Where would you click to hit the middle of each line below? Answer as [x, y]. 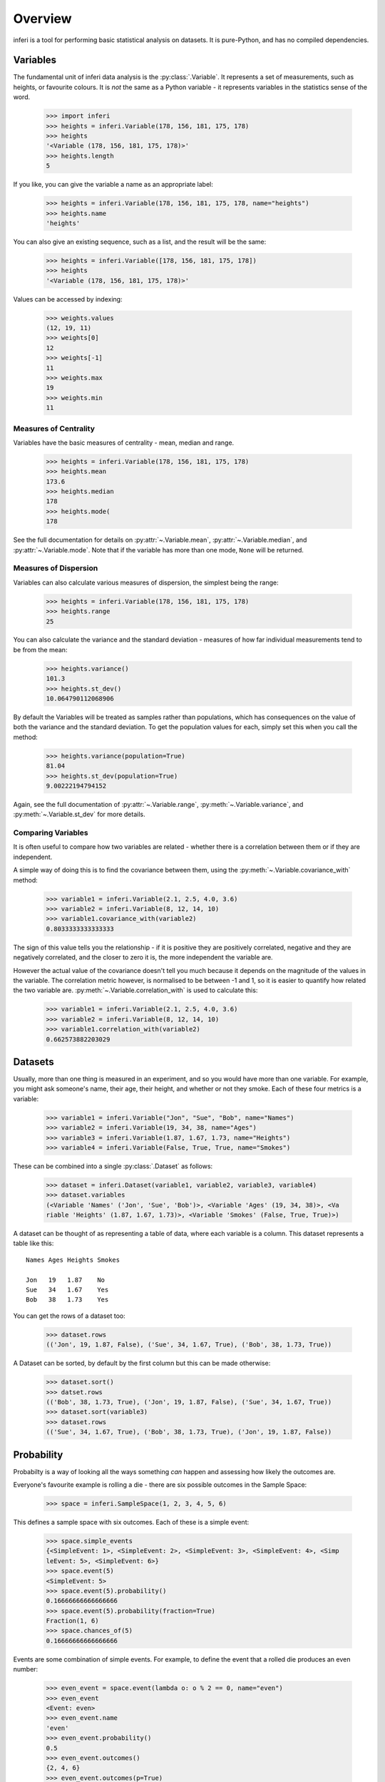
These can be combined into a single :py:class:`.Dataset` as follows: [113, 1166]
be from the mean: [40, 649]
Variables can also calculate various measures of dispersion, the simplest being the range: [146, 582]
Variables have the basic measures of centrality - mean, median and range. [124, 443]
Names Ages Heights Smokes [73, 1260]
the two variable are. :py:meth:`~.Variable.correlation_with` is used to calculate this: [135, 990]
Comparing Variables [51, 833]
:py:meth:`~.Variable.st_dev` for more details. [79, 814]
